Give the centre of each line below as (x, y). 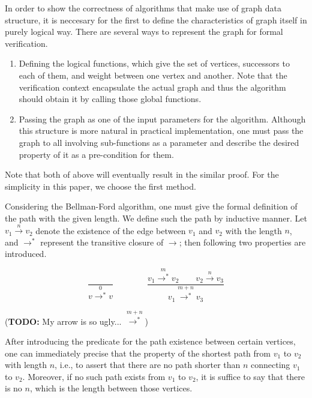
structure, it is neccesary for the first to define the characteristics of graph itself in (156, 20)
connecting (271, 365)
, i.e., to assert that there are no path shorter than (148, 365)
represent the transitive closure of (102, 242)
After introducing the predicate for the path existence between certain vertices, (150, 341)
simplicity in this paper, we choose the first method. (100, 186)
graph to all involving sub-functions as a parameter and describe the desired (159, 142)
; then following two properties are (242, 242)
